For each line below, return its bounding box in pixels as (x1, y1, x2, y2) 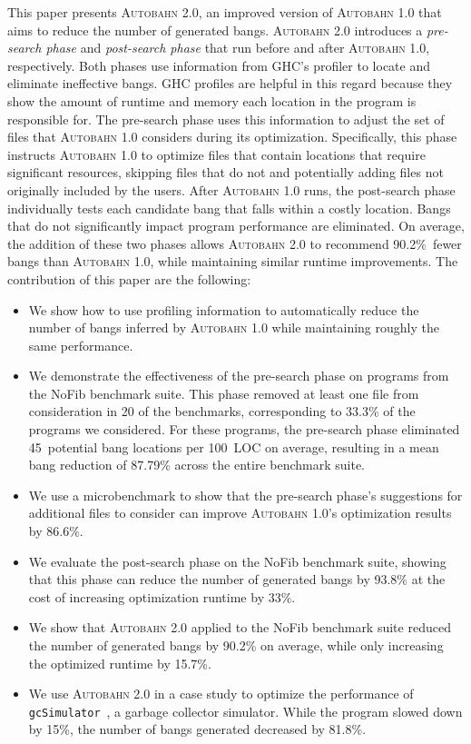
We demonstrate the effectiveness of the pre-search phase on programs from (28, 366, 449, 385)
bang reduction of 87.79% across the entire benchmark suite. (28, 455, 366, 474)
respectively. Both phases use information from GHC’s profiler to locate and (7, 55, 430, 74)
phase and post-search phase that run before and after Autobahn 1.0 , (45, 38, 430, 57)
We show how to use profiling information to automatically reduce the (28, 300, 419, 319)
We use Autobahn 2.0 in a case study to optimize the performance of (28, 684, 414, 703)
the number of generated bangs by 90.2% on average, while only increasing (28, 636, 444, 654)
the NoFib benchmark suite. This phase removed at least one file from (28, 383, 419, 402)
